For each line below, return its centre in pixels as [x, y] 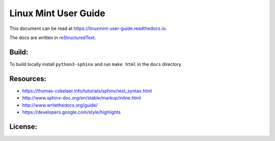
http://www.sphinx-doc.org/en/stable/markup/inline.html [81, 98]
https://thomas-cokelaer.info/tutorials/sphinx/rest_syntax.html [87, 91]
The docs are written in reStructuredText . [53, 38]
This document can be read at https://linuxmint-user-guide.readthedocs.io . [88, 28]
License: [23, 127]
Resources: [28, 79]
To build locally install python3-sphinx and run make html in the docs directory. [96, 64]
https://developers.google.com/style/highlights [71, 112]
